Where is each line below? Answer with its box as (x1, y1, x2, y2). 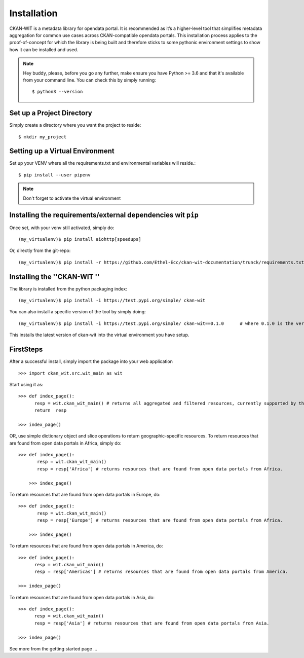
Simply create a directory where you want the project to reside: (9, 122, 141, 128)
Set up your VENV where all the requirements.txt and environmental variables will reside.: (9, 160, 196, 166)
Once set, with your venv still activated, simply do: (9, 225, 115, 231)
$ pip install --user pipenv (18, 172, 91, 177)
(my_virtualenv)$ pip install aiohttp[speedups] (18, 236, 141, 242)
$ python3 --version (32, 89, 83, 95)
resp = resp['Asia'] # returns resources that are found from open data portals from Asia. (34, 620, 270, 626)
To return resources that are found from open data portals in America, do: (9, 543, 163, 549)
